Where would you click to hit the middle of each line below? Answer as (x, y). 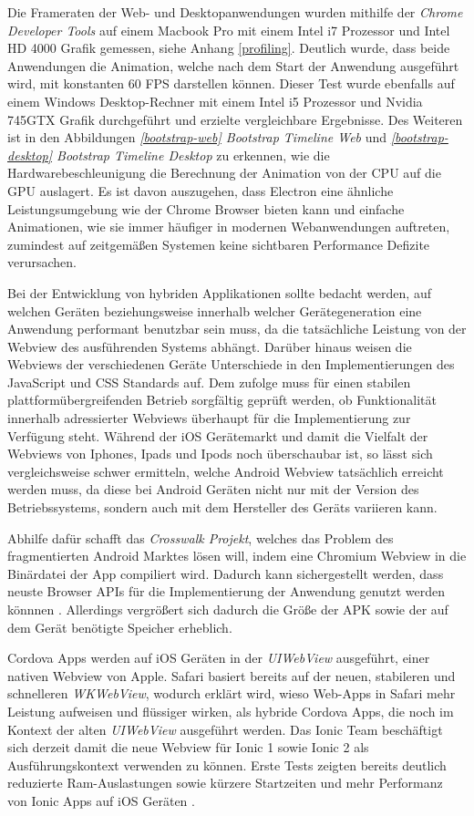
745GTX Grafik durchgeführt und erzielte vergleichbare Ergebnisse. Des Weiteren (235, 119)
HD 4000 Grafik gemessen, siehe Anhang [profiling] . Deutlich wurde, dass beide (229, 48)
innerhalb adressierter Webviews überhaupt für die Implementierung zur (209, 418)
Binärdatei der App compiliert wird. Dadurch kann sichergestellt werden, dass (226, 573)
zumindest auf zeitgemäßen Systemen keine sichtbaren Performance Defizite (219, 244)
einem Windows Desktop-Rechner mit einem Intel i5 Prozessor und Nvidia (215, 101)
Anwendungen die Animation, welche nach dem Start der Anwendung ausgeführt (233, 65)
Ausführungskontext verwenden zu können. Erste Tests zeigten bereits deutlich (227, 764)
